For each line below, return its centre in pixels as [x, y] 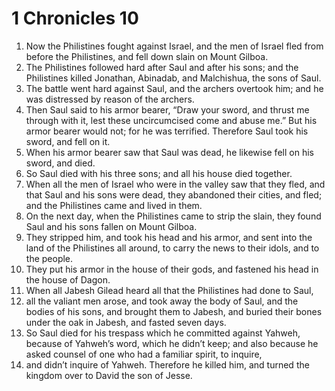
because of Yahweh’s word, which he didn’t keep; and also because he [172, 343]
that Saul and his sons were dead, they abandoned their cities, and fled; [174, 194]
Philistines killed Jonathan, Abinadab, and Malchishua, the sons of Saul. [173, 78]
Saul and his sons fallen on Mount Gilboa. [111, 226]
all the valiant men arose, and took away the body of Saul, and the [162, 301]
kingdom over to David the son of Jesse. [109, 375]
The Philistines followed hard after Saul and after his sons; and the [162, 67]
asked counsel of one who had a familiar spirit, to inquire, [144, 354]
